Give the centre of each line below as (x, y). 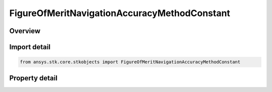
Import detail (30, 47)
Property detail (33, 78)
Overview (25, 31)
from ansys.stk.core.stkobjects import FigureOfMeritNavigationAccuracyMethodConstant (130, 62)
